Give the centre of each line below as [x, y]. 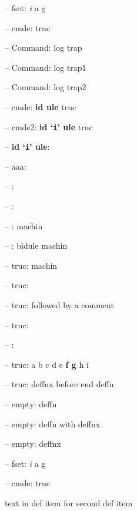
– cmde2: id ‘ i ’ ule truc [49, 126]
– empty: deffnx [33, 444]
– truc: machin [31, 265]
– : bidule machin [36, 245]
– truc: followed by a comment [59, 305]
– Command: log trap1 [46, 67]
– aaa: [16, 166]
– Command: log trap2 [46, 87]
